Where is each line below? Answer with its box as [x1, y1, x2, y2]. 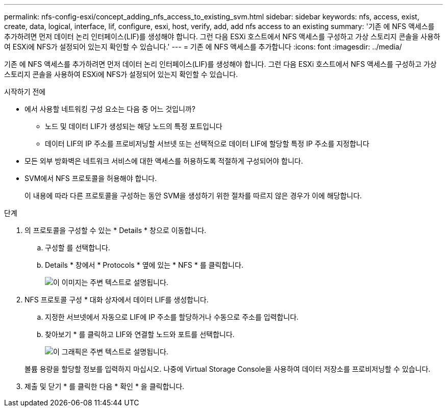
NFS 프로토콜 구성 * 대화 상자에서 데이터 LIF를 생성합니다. [24, 295, 209, 304]
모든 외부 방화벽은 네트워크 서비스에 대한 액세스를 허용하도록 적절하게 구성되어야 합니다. [24, 157, 303, 165]
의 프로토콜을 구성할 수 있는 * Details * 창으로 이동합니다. [24, 226, 207, 235]
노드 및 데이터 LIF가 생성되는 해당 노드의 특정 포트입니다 [45, 122, 222, 131]
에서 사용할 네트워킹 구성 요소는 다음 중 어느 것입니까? [24, 105, 195, 113]
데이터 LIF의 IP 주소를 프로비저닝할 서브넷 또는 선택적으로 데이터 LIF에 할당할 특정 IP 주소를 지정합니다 [45, 139, 369, 148]
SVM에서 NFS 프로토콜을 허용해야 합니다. [24, 174, 157, 183]
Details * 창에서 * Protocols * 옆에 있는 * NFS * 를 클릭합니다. [45, 261, 243, 269]
